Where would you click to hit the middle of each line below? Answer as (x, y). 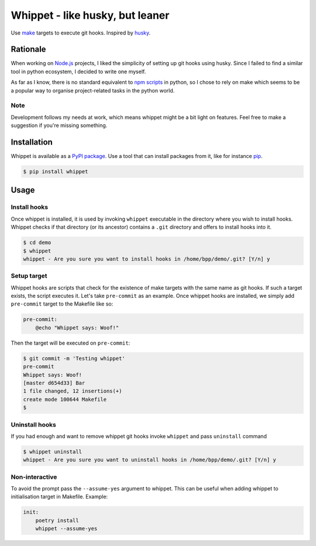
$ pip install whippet (56, 172)
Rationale (28, 49)
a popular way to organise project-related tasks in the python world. (93, 90)
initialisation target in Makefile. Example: (59, 497)
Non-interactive (34, 477)
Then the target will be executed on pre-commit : (71, 343)
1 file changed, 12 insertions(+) (73, 391)
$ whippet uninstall (52, 451)
